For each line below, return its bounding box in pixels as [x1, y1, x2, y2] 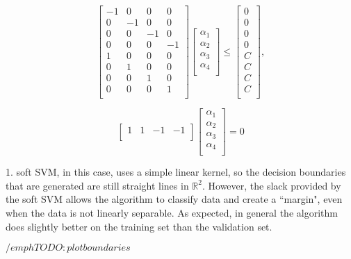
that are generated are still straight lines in [6, 178, 189, 192]
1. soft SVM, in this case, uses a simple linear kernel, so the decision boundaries [6, 165, 346, 179]
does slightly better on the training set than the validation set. [6, 219, 272, 233]
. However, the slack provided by [202, 178, 341, 192]
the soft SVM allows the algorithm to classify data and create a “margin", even [6, 192, 343, 206]
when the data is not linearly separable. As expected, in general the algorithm [6, 206, 338, 220]
